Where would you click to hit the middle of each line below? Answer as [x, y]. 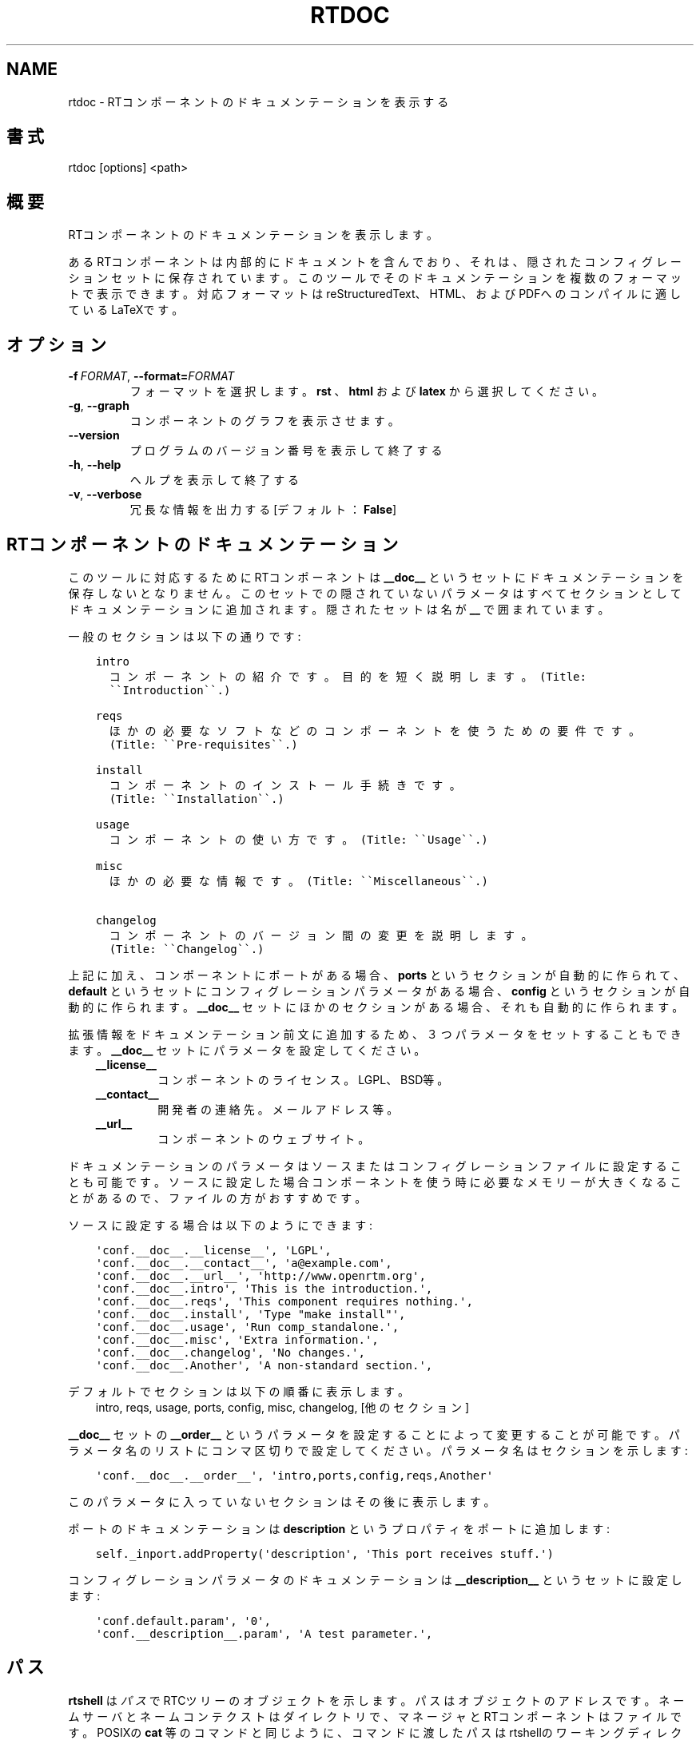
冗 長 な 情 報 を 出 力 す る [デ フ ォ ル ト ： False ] [263, 510]
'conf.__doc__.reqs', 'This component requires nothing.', [284, 1301]
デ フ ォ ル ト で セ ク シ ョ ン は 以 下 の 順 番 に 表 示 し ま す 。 [239, 1391]
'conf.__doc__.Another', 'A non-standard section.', [264, 1365]
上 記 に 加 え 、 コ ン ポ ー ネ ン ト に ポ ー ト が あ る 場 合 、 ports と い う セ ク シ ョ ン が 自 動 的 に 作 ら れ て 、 [377, 975]
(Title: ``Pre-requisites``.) [203, 744]
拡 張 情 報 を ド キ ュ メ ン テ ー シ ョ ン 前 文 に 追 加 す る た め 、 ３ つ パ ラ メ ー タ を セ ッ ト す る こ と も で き [375, 1034]
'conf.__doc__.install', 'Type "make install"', [251, 1314]
